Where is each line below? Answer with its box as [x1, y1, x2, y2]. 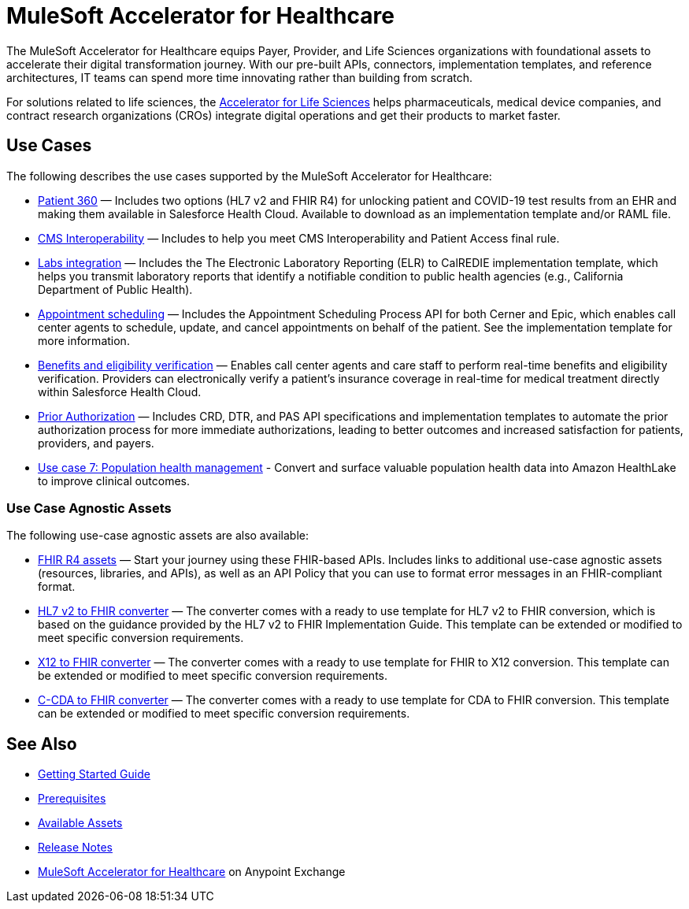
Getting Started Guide [38, 767, 150, 781]
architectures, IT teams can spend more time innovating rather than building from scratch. [6, 70, 473, 84]
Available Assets [38, 816, 123, 830]
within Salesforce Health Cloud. [38, 384, 202, 399]
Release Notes [38, 840, 113, 855]
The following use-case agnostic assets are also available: [6, 529, 309, 543]
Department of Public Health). [38, 282, 193, 296]
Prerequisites [38, 792, 106, 806]
